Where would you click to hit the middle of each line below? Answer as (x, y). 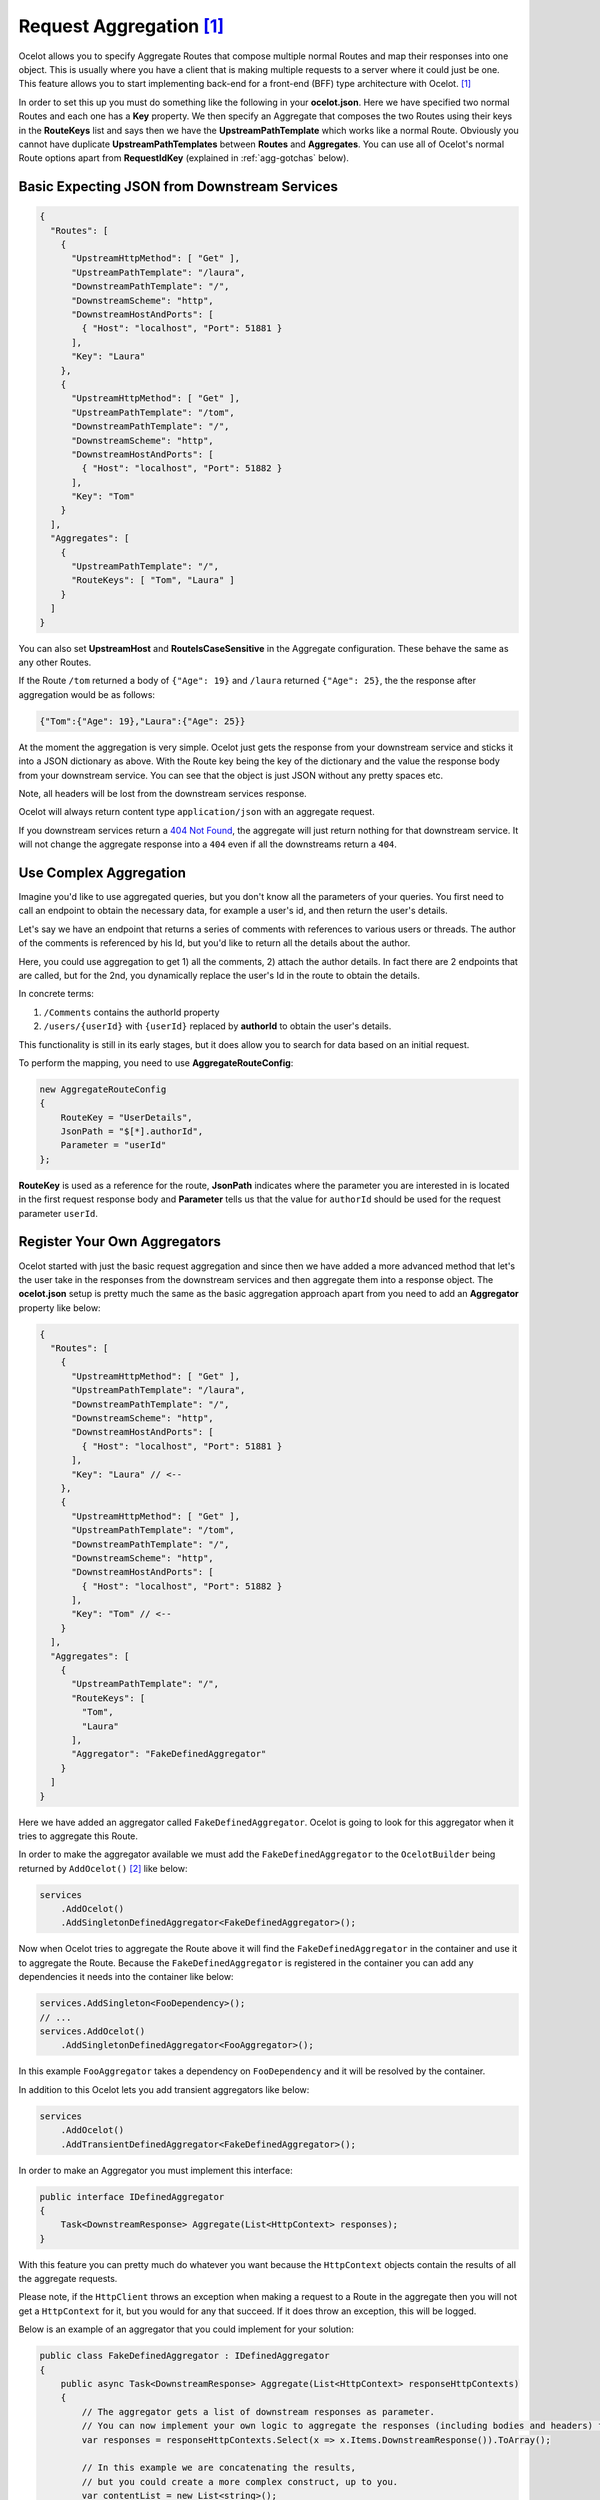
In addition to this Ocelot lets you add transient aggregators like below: (164, 2089)
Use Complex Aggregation (102, 872)
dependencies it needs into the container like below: (126, 1977)
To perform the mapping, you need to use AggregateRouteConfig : (156, 1062)
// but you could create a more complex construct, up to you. (240, 2481)
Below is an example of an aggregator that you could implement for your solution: (186, 2329)
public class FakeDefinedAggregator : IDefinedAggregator (184, 2356)
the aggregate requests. (68, 2279)
